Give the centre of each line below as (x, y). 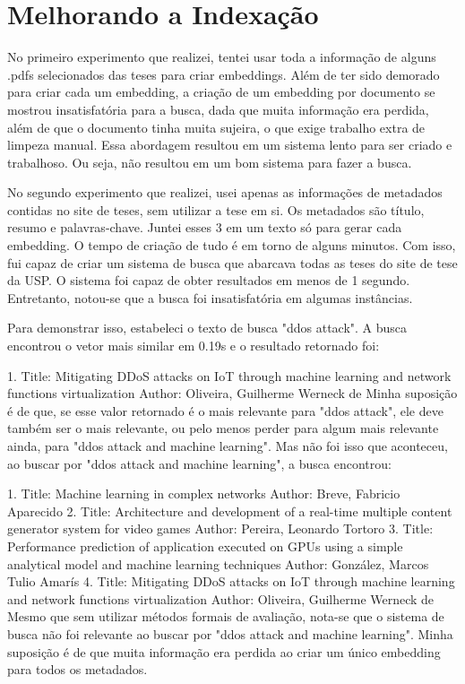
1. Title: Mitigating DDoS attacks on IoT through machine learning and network (229, 375)
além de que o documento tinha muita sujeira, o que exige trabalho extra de (216, 127)
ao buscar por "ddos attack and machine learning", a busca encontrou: (199, 463)
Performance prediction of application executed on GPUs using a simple (205, 545)
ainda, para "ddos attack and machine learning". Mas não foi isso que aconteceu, (228, 446)
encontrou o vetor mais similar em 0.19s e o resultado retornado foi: (194, 346)
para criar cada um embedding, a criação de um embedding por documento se (221, 92)
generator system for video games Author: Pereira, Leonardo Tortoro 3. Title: (220, 528)
